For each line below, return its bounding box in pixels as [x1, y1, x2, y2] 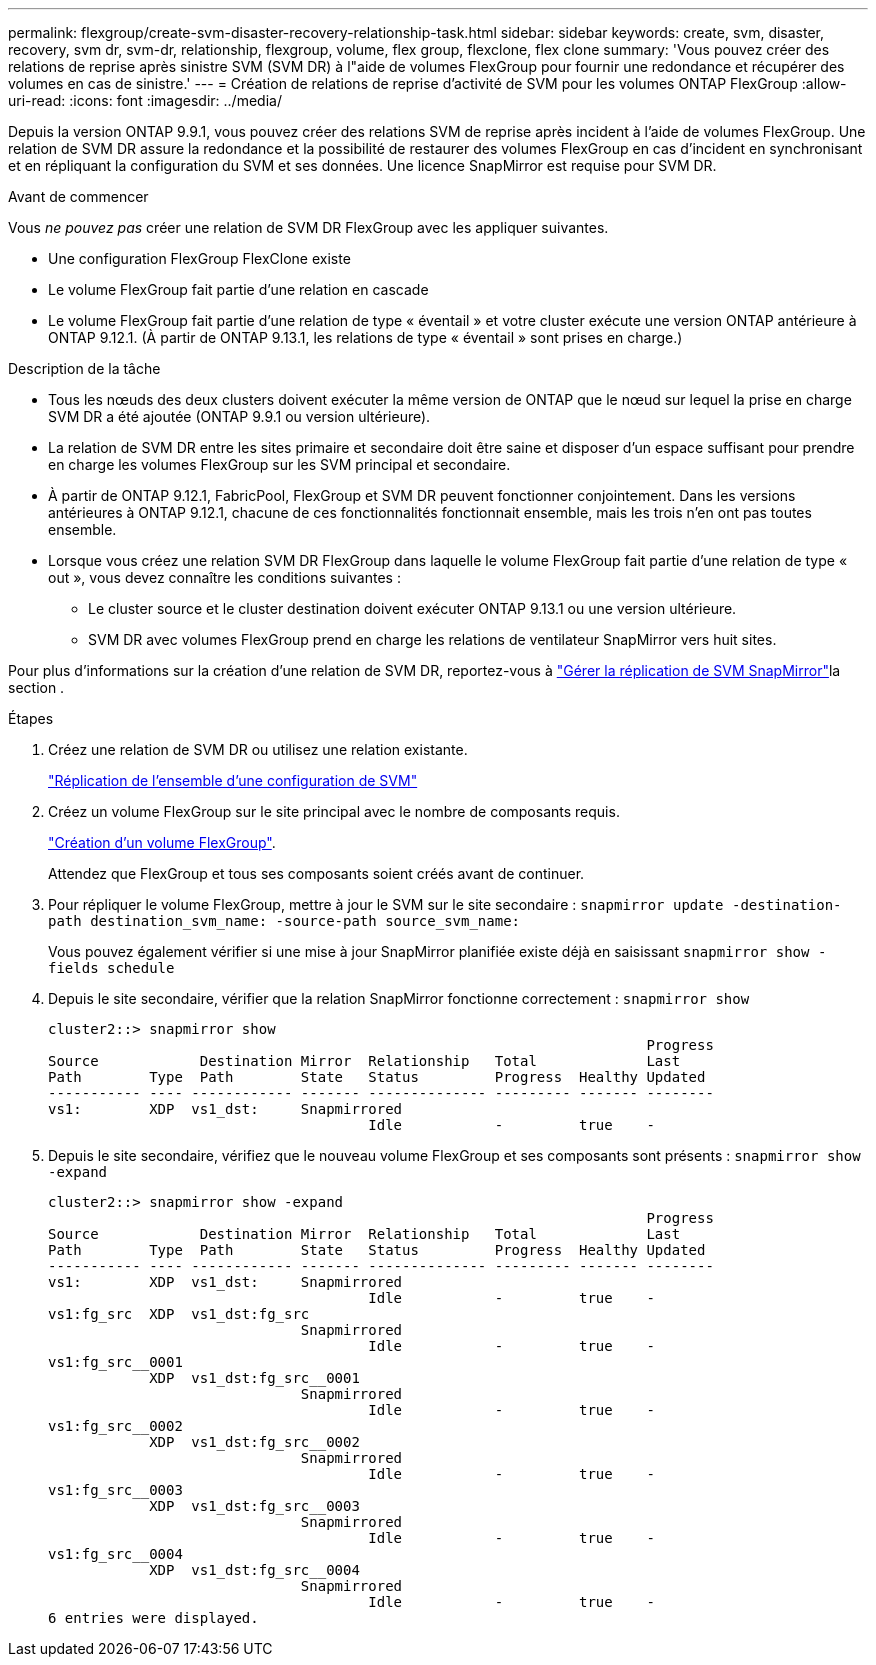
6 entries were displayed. [48, 1610, 259, 1626]
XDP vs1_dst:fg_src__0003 [149, 1498, 360, 1514]
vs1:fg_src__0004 [48, 1546, 183, 1562]
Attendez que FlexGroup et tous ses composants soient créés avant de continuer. [48, 865, 585, 882]
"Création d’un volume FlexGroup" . [48, 834, 276, 851]
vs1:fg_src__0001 [48, 1354, 183, 1370]
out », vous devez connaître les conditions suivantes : [48, 569, 401, 586]
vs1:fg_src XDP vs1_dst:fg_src [48, 1306, 310, 1322]
